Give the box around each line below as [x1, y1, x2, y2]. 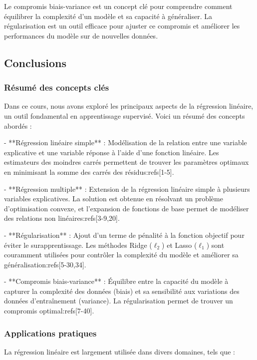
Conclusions [4, 55, 67, 70]
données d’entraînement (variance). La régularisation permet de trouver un [4, 295, 233, 306]
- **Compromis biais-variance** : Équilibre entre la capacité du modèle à [4, 276, 229, 286]
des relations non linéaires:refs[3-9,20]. [4, 213, 120, 223]
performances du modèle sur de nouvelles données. [4, 30, 158, 41]
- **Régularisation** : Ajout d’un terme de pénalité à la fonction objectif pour [4, 229, 245, 240]
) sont [206, 239, 225, 250]
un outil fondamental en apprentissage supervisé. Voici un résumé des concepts [4, 110, 245, 121]
